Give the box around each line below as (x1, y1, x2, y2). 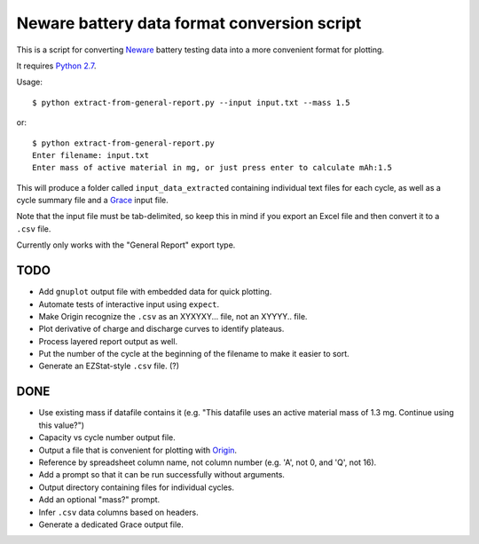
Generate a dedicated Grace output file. (38, 519, 184, 530)
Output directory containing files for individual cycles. (38, 482, 235, 493)
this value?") (38, 420, 84, 430)
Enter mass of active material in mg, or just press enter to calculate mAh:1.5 (32, 162, 393, 173)
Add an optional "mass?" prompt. (38, 494, 161, 505)
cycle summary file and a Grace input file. (16, 195, 169, 206)
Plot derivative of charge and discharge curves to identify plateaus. (38, 324, 285, 335)
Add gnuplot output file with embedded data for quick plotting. (38, 287, 272, 297)
